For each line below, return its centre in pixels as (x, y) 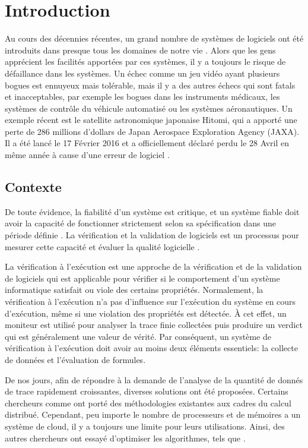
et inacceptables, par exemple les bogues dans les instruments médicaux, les (142, 97)
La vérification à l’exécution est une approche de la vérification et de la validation (153, 266)
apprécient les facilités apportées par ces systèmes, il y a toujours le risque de (145, 61)
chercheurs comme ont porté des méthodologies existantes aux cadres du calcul (148, 403)
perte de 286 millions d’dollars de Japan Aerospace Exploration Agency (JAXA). (152, 131)
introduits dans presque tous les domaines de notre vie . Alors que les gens (140, 50)
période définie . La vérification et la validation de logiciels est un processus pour (152, 235)
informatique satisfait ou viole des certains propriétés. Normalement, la (134, 290)
